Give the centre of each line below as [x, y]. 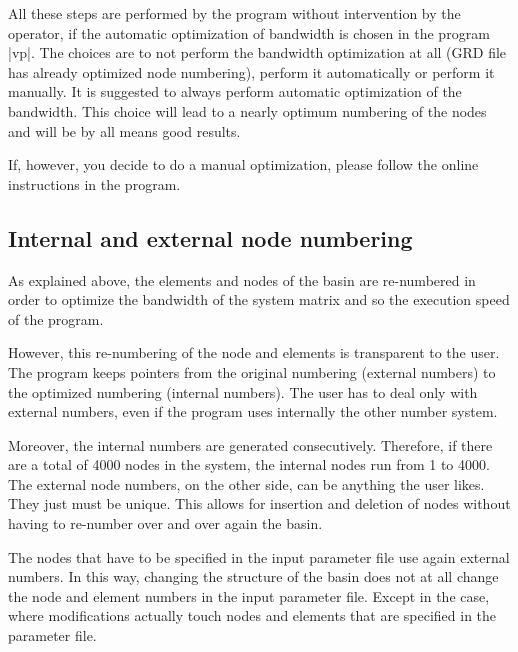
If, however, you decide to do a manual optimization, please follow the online [243, 164]
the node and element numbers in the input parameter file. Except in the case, [249, 595]
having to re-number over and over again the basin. [165, 523]
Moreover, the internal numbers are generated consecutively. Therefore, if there [250, 444]
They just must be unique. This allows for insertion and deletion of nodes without [259, 503]
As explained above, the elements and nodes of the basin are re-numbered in [242, 279]
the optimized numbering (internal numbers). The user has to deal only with [243, 391]
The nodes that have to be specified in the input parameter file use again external [259, 556]
